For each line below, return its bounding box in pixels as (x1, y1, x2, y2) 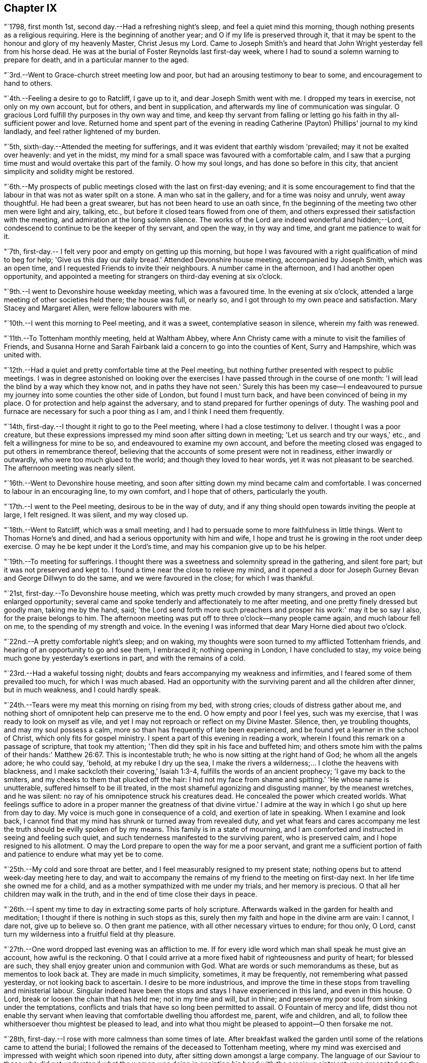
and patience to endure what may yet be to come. (4, 850, 164, 859)
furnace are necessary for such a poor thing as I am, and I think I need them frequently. (4, 407, 284, 416)
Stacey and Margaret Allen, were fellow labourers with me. (4, 304, 192, 313)
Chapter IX (4, 2, 57, 14)
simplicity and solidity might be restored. (4, 167, 135, 176)
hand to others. (4, 79, 53, 88)
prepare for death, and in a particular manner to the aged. (4, 56, 189, 64)
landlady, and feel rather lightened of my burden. (4, 127, 161, 136)
